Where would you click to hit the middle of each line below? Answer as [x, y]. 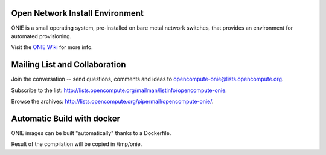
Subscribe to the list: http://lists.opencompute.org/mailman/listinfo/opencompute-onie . [119, 90]
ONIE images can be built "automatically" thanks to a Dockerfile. [91, 133]
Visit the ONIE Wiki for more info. [52, 47]
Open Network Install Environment [78, 13]
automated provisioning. [41, 36]
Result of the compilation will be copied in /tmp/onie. [77, 144]
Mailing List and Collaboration [69, 64]
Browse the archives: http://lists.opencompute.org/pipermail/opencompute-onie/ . [112, 101]
